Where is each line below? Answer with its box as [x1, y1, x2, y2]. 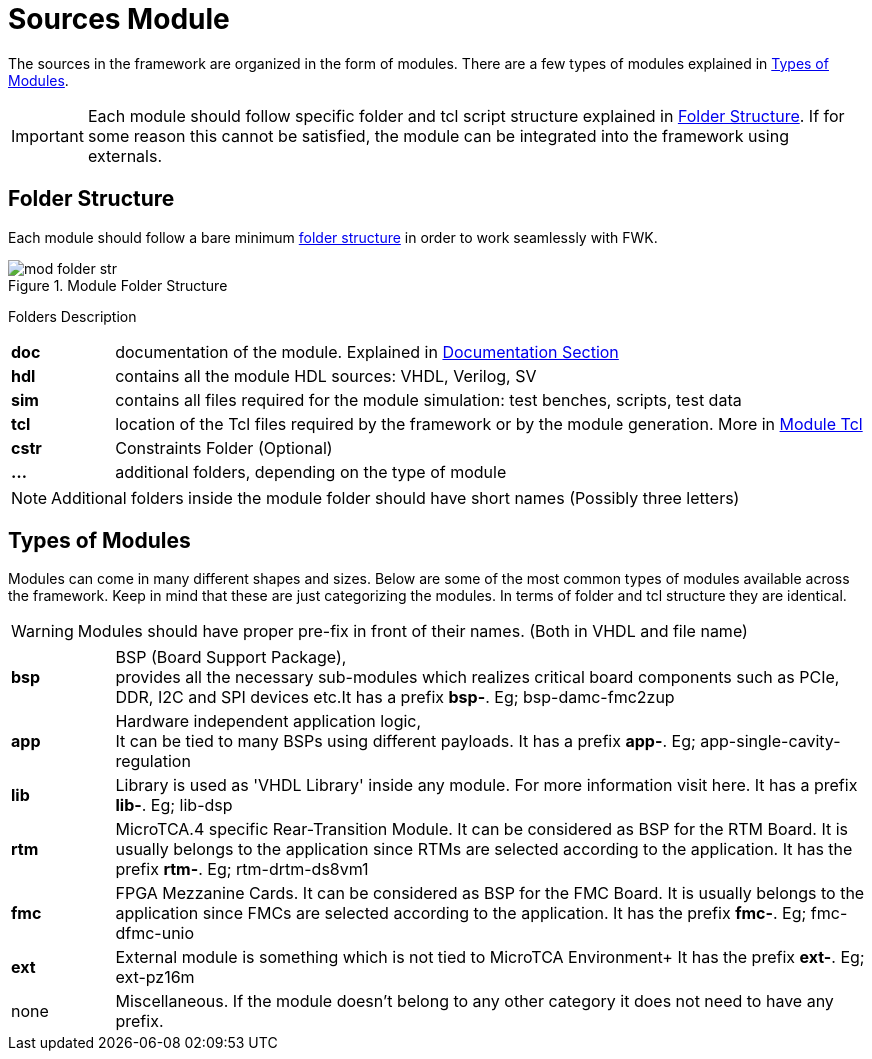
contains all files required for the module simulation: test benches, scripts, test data [115, 389, 742, 410]
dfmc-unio [115, 923, 195, 944]
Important [11, 125, 84, 146]
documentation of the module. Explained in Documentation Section [115, 341, 619, 362]
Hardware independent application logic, [115, 711, 422, 732]
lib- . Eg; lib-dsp [115, 795, 233, 816]
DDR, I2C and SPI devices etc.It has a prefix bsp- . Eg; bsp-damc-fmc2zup [115, 687, 675, 708]
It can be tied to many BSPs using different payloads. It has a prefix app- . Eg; [115, 731, 696, 752]
